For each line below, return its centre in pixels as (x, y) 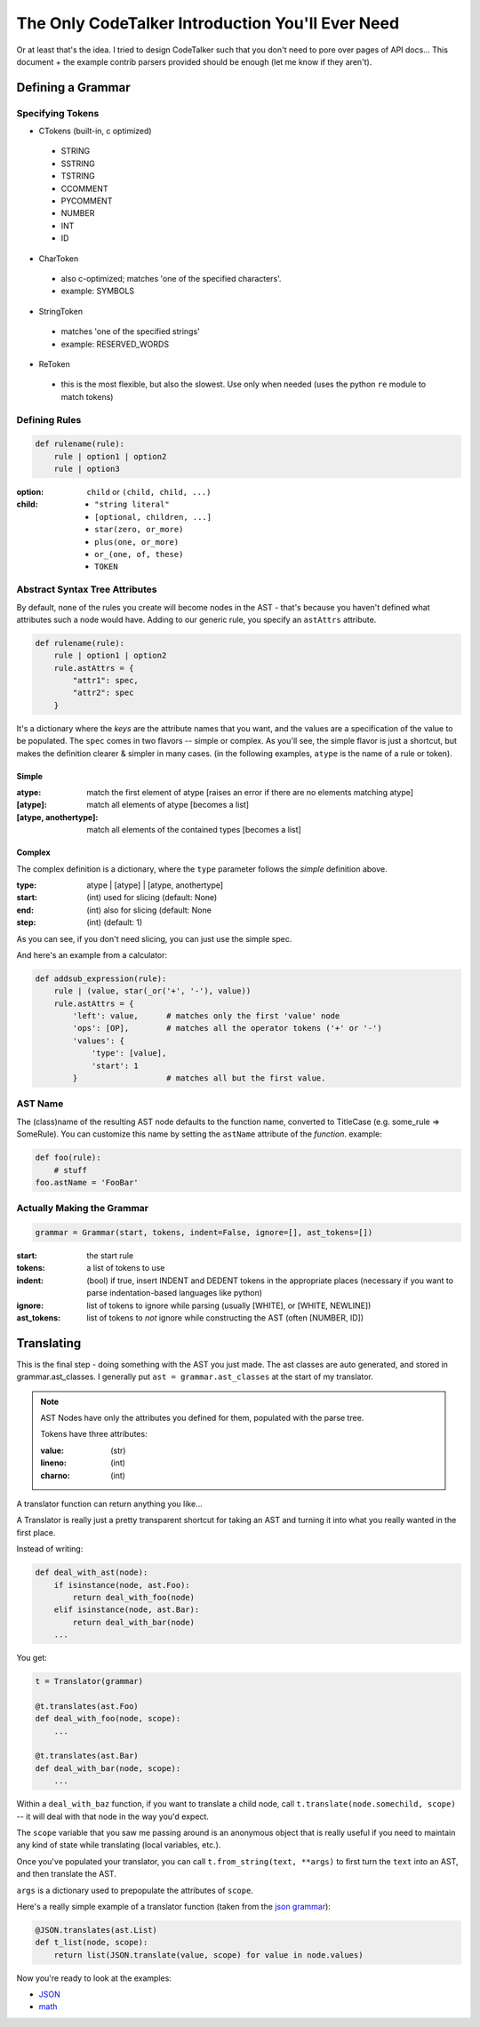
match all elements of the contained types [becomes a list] (194, 830)
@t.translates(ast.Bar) (87, 1756)
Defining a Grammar (73, 88)
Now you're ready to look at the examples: (94, 1978)
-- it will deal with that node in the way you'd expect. (112, 1816)
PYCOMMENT (87, 201)
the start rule (110, 1256)
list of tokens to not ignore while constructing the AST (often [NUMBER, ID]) (225, 1318)
